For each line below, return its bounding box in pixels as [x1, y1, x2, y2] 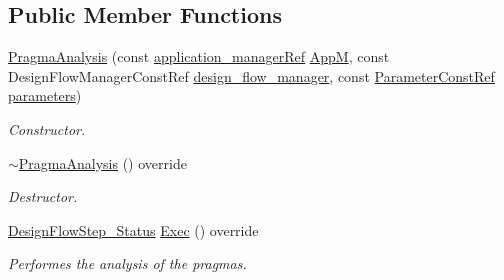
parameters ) [8, 85, 82, 106]
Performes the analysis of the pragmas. [8, 253, 247, 274]
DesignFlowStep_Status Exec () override [8, 219, 259, 240]
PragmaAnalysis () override [18, 152, 187, 173]
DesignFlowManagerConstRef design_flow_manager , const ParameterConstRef [8, 65, 495, 86]
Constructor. [8, 118, 86, 139]
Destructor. [8, 186, 78, 207]
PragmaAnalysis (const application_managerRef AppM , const [8, 46, 390, 67]
